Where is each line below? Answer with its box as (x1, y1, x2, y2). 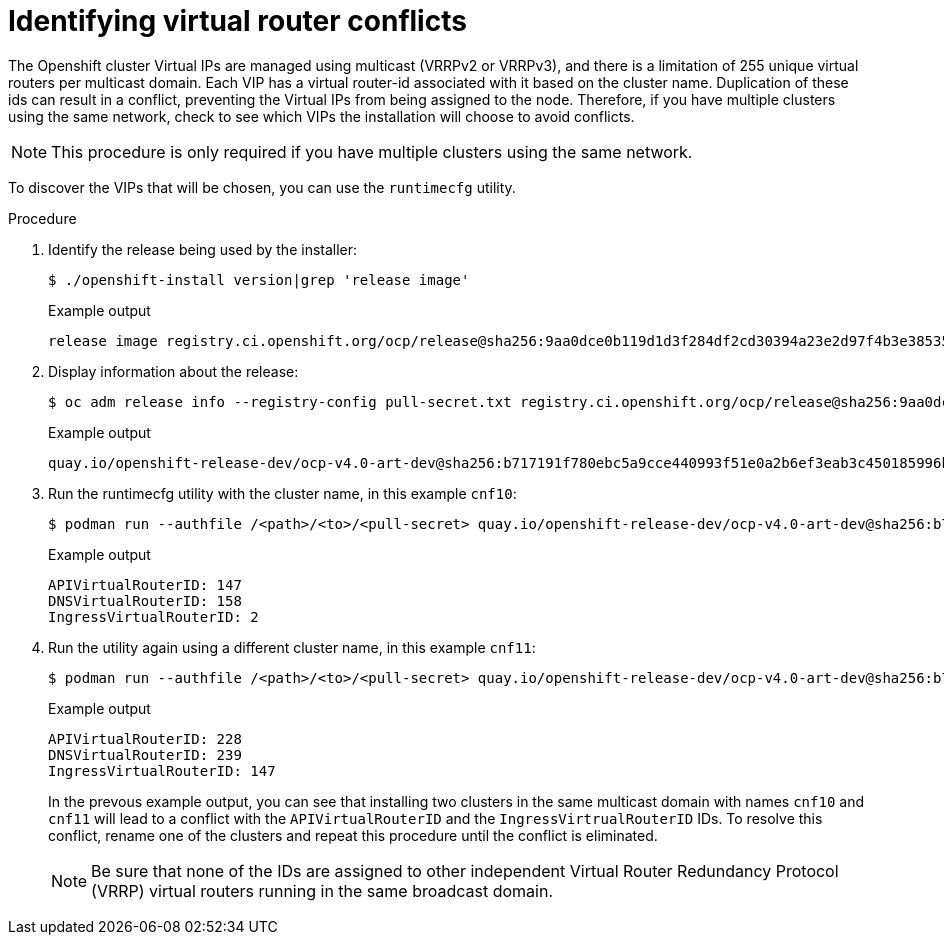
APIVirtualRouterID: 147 (48, 576, 242, 593)
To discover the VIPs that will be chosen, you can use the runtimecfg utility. (8, 178, 516, 196)
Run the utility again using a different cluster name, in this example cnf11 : (48, 638, 536, 656)
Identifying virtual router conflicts (8, 4, 467, 38)
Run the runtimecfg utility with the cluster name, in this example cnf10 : (48, 484, 517, 502)
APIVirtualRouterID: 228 (48, 730, 242, 747)
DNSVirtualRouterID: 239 (48, 746, 242, 763)
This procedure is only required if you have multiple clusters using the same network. (51, 141, 693, 162)
